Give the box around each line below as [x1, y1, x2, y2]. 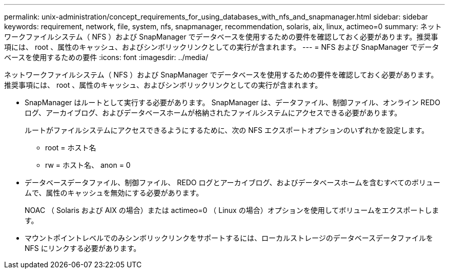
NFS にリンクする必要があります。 [25, 244, 141, 252]
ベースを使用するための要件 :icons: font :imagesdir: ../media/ [4, 53, 208, 62]
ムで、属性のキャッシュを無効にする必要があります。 [25, 188, 203, 197]
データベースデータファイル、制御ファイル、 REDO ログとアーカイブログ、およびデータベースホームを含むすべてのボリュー [25, 178, 440, 187]
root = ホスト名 [45, 143, 96, 152]
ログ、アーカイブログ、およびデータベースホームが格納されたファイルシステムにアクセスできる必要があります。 [25, 108, 402, 117]
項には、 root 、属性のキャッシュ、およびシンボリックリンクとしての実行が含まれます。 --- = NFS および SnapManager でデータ [4, 43, 439, 51]
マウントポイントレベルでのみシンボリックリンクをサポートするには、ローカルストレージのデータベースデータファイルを [25, 233, 434, 242]
